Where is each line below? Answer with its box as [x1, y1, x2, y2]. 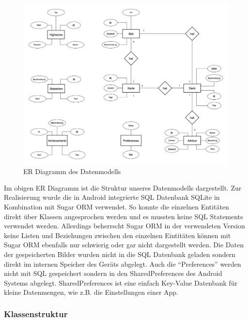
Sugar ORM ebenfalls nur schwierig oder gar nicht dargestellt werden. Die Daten [4, 240, 244, 250]
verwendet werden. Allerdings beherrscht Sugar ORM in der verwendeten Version [4, 221, 245, 231]
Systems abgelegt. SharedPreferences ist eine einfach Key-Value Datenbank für [4, 277, 237, 288]
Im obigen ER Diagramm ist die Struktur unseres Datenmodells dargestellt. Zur [4, 182, 242, 193]
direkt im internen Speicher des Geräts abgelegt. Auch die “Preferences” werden [4, 258, 241, 269]
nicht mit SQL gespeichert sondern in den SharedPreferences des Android [4, 268, 222, 278]
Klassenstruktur [4, 307, 68, 320]
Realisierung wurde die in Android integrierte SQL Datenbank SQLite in [4, 192, 220, 202]
